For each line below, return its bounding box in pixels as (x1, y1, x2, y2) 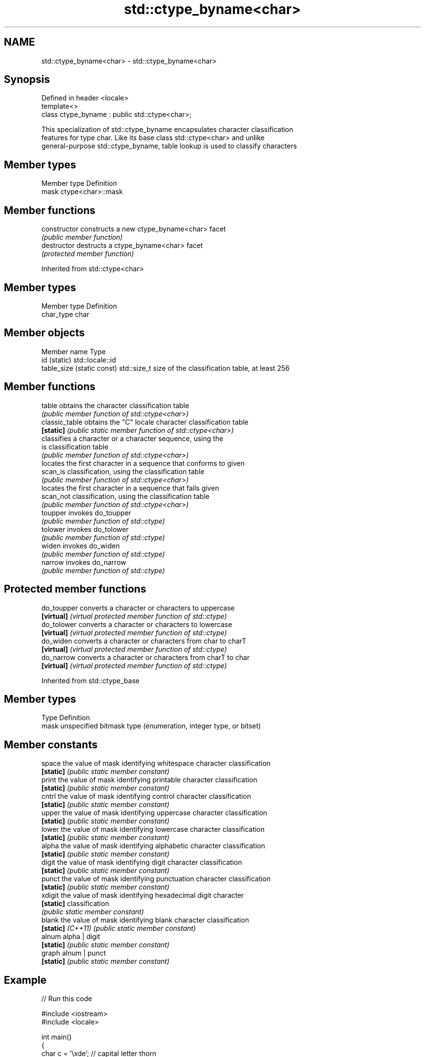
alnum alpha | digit (41, 932, 100, 941)
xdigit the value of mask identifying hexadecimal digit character (41, 891, 244, 900)
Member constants (4, 738, 98, 751)
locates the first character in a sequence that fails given (41, 483, 219, 492)
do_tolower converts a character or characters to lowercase (41, 620, 232, 628)
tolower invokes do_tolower (41, 525, 129, 533)
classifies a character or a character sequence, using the (41, 434, 224, 443)
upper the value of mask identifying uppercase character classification (41, 809, 267, 817)
